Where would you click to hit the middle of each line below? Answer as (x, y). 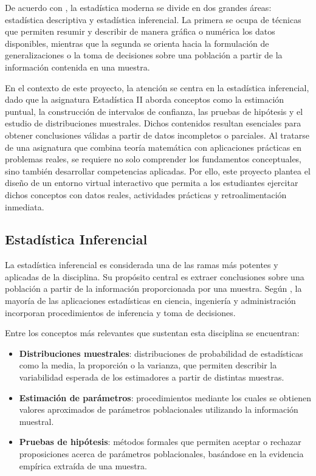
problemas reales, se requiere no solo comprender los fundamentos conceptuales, (153, 159)
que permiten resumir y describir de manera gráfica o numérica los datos (140, 31)
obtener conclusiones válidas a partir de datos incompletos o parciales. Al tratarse (157, 135)
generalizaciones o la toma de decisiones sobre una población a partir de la (144, 55)
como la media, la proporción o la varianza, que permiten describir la (148, 365)
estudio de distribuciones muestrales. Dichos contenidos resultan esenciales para (153, 123)
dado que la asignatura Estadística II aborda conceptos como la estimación (145, 99)
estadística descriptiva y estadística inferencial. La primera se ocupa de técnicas (153, 19)
